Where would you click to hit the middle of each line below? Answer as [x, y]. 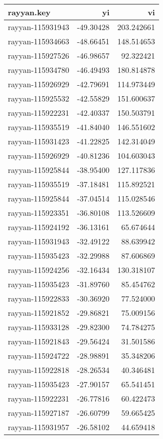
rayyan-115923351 [39, 213]
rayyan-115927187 [39, 413]
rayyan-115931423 [39, 141]
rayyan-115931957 [39, 427]
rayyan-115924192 [39, 227]
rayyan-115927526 [39, 55]
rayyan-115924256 [39, 270]
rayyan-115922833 [39, 298]
